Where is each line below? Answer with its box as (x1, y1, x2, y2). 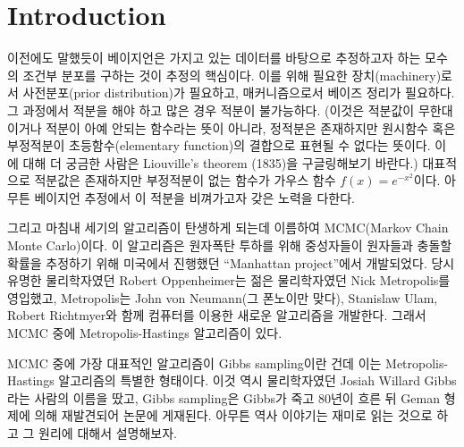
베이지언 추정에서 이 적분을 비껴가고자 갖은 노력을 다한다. (34, 188, 355, 207)
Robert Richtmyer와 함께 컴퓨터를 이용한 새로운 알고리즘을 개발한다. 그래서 (7, 306, 426, 325)
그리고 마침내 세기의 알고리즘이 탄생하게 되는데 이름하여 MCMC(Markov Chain (7, 218, 449, 237)
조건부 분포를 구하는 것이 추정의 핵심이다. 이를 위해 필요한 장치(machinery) (22, 65, 442, 84)
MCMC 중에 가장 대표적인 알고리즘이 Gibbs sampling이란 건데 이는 (7, 353, 382, 372)
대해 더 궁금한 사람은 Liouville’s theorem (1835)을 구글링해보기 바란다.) (22, 153, 418, 172)
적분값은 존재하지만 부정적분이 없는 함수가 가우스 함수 (34, 171, 336, 190)
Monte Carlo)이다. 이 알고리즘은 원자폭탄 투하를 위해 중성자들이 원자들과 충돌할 (7, 236, 452, 255)
